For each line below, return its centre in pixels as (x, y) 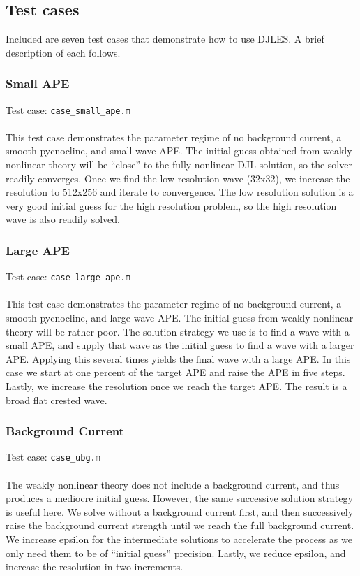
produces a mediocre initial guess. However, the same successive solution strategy (179, 498)
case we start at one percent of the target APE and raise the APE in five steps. (175, 372)
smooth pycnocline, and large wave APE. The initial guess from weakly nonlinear (180, 318)
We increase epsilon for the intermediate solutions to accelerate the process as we (179, 539)
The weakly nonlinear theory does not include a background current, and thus (173, 484)
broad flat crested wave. (57, 399)
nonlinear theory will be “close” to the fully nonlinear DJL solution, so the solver (179, 165)
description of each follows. (63, 52)
